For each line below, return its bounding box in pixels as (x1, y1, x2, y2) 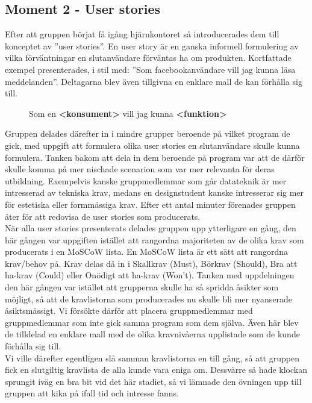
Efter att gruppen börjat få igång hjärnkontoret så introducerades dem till (5, 28, 279, 40)
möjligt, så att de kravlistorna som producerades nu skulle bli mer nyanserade (5, 292, 293, 305)
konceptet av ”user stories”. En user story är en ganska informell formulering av (5, 39, 299, 52)
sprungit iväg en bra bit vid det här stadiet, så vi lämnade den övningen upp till (5, 375, 302, 387)
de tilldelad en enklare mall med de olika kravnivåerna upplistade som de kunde (5, 328, 300, 340)
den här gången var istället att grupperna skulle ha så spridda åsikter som (5, 281, 279, 293)
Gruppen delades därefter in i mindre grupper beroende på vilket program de (5, 127, 290, 140)
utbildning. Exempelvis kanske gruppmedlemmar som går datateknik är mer (5, 174, 287, 187)
